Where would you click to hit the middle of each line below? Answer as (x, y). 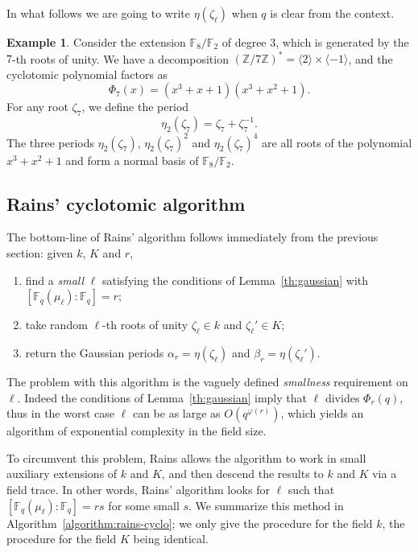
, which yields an (322, 413)
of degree (244, 42)
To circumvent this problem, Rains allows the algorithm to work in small (186, 457)
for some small (144, 505)
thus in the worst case (61, 413)
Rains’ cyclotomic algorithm (126, 203)
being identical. (171, 539)
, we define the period (135, 107)
